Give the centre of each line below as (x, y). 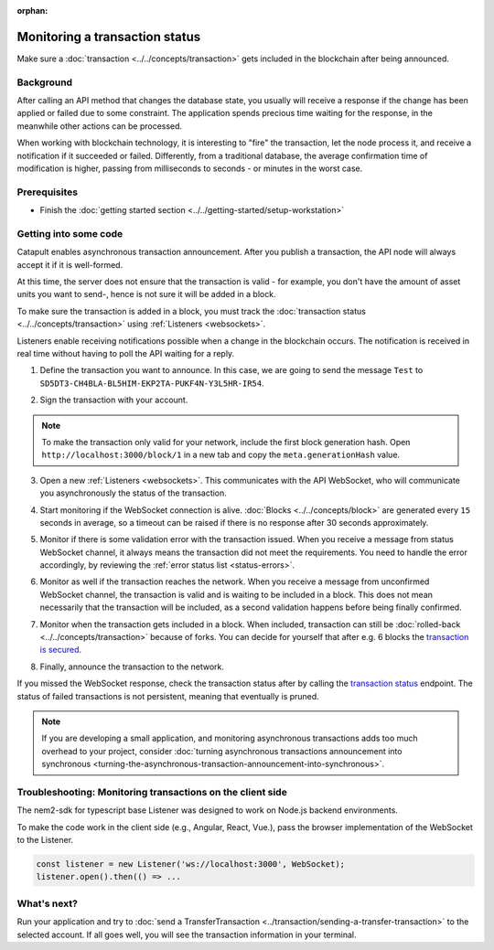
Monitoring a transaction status (109, 37)
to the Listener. (45, 840)
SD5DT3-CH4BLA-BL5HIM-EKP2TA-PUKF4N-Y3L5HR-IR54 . (152, 383)
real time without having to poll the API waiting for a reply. (126, 354)
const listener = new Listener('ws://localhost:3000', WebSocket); (191, 865)
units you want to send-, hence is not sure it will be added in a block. (146, 294)
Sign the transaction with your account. (114, 400)
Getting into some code (70, 233)
